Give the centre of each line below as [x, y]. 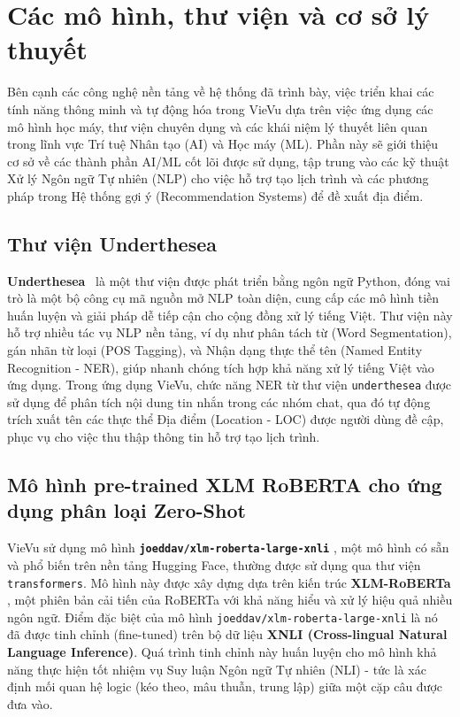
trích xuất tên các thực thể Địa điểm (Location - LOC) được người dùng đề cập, [226, 419]
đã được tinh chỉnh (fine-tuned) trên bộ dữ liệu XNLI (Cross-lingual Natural [227, 634]
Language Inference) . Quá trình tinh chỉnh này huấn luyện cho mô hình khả [222, 652]
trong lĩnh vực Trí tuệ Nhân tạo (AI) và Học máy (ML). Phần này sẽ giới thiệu [223, 144]
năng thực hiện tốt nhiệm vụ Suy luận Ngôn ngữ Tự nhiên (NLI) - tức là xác [217, 669]
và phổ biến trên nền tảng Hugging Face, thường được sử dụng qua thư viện [214, 564]
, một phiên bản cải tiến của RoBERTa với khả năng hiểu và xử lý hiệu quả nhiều [230, 600]
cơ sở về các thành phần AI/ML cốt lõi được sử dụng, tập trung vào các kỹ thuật [228, 161]
